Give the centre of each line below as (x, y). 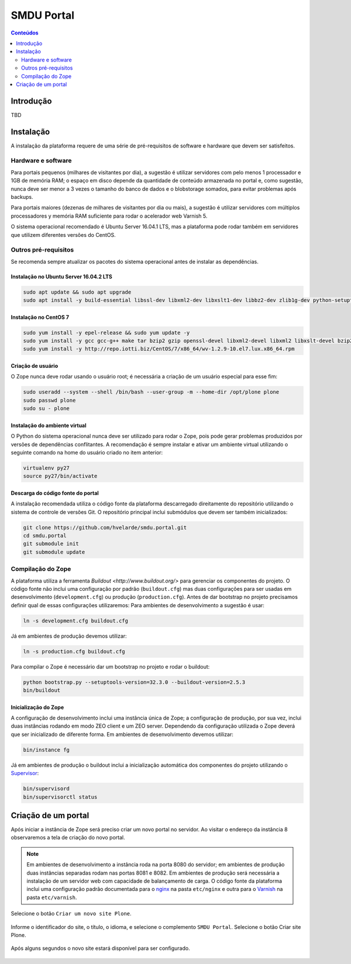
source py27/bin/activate (60, 476)
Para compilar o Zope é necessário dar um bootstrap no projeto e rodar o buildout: (110, 666)
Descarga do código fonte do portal (55, 493)
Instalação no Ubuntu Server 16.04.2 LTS (61, 276)
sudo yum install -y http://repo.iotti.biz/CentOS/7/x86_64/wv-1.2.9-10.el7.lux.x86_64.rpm (159, 349)
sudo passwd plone (49, 400)
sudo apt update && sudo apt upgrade (77, 292)
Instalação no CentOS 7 (40, 317)
